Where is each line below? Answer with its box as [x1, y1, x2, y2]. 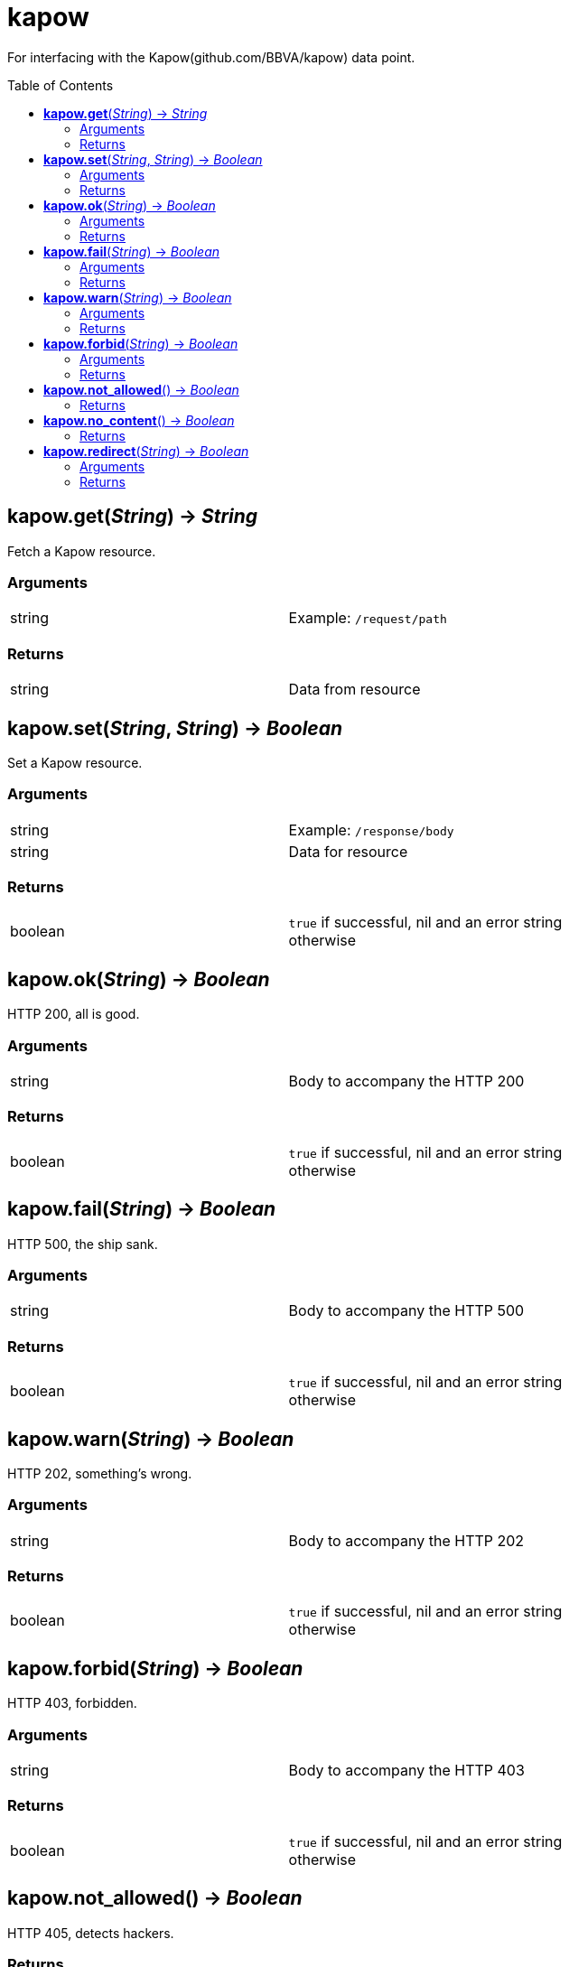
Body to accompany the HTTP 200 [288, 1072, 525, 1091]
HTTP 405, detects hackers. [7, 1925, 174, 1941]
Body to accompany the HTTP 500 [288, 1301, 525, 1320]
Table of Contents [7, 77, 114, 93]
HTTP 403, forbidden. [7, 1695, 137, 1711]
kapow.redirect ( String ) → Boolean [43, 443, 249, 459]
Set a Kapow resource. [7, 754, 143, 770]
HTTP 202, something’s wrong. [7, 1465, 192, 1481]
